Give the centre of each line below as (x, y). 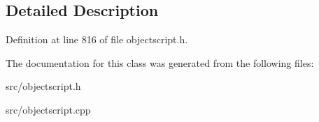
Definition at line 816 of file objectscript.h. (97, 39)
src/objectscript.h (43, 86)
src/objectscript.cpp (48, 109)
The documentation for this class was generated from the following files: (160, 62)
